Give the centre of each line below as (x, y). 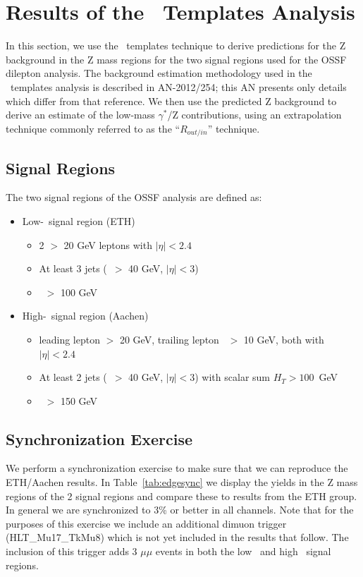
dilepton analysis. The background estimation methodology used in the (159, 73)
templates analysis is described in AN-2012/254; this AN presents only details (178, 86)
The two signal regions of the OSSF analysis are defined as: (134, 197)
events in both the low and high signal (243, 551)
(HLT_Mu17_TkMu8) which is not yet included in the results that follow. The (177, 537)
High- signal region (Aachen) (85, 316)
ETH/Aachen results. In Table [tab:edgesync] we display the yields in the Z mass (182, 482)
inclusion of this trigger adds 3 (72, 551)
